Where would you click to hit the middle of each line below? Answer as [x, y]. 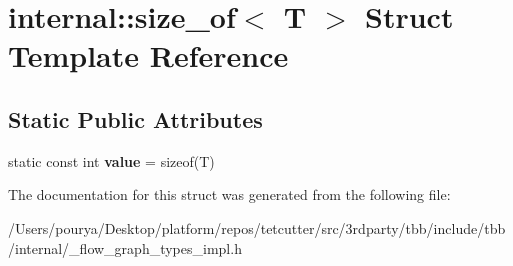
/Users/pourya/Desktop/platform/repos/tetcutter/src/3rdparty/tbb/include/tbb [257, 227]
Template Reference [148, 55]
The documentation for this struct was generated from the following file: [229, 194]
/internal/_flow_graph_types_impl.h [125, 247]
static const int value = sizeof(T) [111, 160]
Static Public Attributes [135, 118]
